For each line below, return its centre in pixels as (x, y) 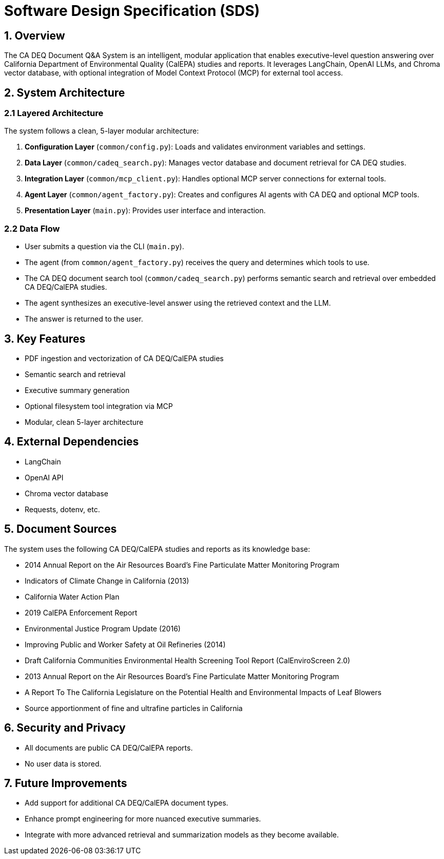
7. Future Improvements (66, 783)
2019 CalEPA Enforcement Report (81, 612)
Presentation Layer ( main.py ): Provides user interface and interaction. (145, 211)
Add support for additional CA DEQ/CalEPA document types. (127, 803)
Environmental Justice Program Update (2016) (103, 628)
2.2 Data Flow (32, 228)
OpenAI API (44, 477)
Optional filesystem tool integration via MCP (99, 406)
